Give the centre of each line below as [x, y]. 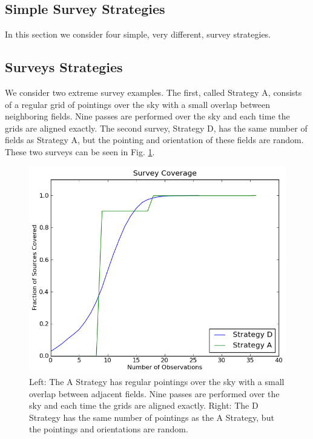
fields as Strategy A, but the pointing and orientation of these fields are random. [154, 140]
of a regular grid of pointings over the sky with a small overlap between [137, 104]
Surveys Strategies [64, 67]
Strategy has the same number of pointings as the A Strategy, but [152, 417]
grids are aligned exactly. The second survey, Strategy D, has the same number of [156, 128]
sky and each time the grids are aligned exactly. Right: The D [144, 405]
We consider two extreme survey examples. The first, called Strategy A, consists [153, 92]
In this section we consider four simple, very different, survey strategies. [138, 34]
